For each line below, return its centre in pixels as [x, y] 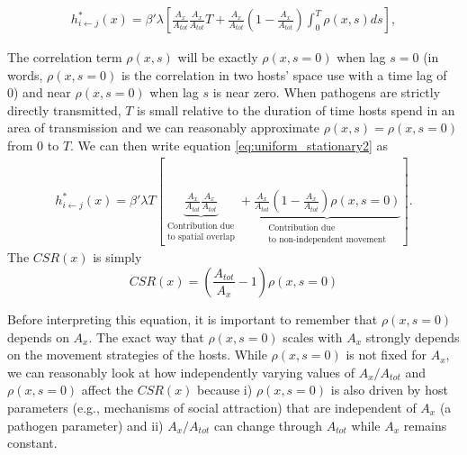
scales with [313, 337]
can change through [268, 425]
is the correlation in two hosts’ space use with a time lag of [284, 74]
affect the [108, 390]
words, [25, 74]
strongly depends [413, 337]
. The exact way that [146, 337]
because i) [225, 390]
